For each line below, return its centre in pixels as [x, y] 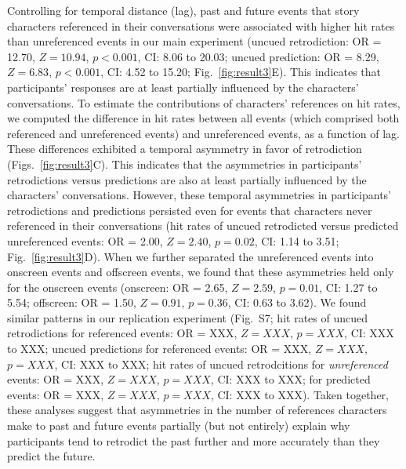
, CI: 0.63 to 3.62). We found [297, 302]
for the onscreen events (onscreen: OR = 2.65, [118, 287]
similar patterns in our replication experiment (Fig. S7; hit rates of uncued [187, 317]
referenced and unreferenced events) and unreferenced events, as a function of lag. [203, 133]
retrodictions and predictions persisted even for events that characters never [190, 210]
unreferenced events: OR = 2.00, [85, 240]
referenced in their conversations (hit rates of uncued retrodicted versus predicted [203, 225]
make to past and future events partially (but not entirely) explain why [179, 425]
